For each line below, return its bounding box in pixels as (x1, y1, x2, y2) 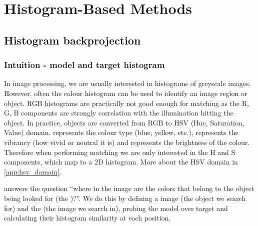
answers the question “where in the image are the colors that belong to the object (4, 183, 254, 193)
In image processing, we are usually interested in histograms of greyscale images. (4, 78, 251, 88)
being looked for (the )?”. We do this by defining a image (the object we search (4, 192, 246, 203)
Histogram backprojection (4, 32, 141, 47)
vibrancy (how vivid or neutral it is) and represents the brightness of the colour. (4, 136, 250, 147)
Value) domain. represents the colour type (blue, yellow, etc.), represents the (4, 127, 238, 137)
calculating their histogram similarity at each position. (4, 212, 171, 223)
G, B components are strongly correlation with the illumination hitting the (4, 107, 233, 118)
